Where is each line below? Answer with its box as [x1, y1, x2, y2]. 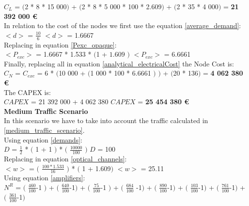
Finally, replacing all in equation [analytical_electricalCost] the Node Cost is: [4, 58, 234, 68]
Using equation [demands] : [4, 134, 82, 144]
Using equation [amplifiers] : [4, 173, 85, 183]
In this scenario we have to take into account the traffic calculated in [4, 115, 208, 126]
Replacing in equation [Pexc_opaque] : [4, 39, 117, 49]
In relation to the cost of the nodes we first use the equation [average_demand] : [4, 20, 241, 31]
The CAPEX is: [4, 87, 51, 97]
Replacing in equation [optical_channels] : [4, 153, 127, 163]
